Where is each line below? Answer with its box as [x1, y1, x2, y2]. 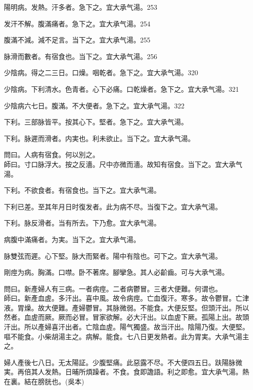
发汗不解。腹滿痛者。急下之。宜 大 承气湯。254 [4, 18, 150, 28]
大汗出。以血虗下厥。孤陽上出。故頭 [133, 312, 249, 322]
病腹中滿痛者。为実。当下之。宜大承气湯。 [4, 234, 140, 244]
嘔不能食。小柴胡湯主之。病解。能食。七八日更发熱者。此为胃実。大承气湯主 [4, 331, 249, 341]
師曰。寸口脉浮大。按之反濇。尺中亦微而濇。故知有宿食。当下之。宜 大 [4, 159, 229, 169]
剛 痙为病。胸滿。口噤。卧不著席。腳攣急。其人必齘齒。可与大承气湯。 [4, 267, 229, 277]
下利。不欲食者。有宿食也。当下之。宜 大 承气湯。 [4, 185, 161, 195]
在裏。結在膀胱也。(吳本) [4, 376, 84, 387]
